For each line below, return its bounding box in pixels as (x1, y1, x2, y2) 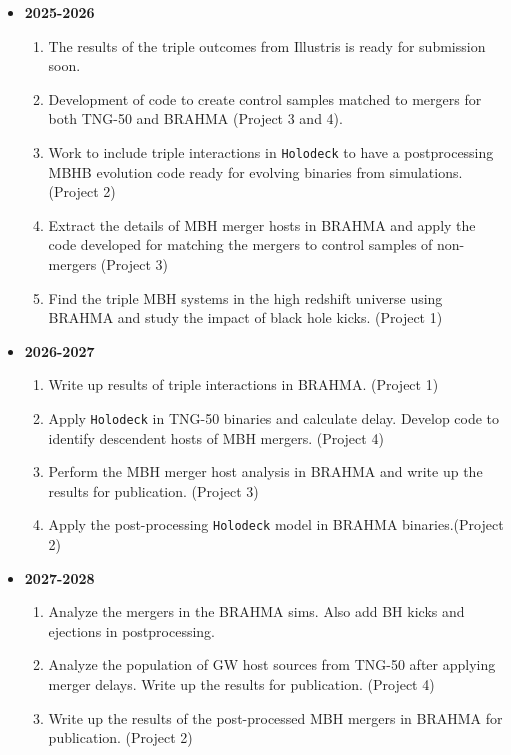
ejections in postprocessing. (48, 620, 215, 641)
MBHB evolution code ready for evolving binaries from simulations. (48, 161, 463, 182)
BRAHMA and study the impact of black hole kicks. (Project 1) (48, 307, 443, 328)
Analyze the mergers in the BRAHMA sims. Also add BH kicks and (48, 601, 465, 622)
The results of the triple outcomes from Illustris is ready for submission (48, 35, 486, 56)
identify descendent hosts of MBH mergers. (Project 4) (48, 427, 384, 448)
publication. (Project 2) (48, 727, 193, 748)
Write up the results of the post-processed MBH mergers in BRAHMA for (48, 707, 503, 728)
